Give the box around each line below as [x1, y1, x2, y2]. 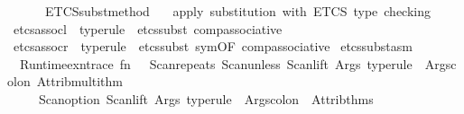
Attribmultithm [36, 72, 124, 91]
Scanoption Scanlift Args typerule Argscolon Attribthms [38, 89, 374, 108]
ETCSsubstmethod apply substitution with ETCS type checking [44, 2, 431, 20]
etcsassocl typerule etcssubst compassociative [13, 19, 283, 38]
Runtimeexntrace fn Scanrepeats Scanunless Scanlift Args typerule [19, 54, 413, 73]
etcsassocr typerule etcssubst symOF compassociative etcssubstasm [13, 37, 413, 56]
